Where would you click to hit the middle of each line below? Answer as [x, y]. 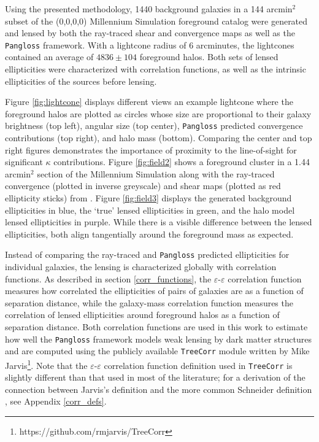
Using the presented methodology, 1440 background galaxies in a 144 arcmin [149, 9]
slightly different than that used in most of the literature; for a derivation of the [155, 377]
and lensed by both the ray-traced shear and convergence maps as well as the [150, 33]
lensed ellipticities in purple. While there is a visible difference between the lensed [159, 222]
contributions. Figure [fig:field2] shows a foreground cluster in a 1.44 [182, 162]
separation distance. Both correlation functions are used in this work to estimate [156, 327]
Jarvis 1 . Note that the [46, 364]
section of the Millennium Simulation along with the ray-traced [156, 173]
